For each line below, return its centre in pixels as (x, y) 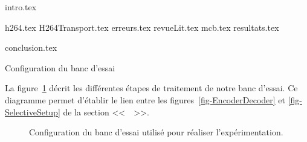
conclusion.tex (31, 47)
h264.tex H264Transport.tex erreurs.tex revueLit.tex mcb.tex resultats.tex (142, 27)
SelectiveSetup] (33, 111)
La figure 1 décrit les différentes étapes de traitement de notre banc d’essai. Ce (151, 88)
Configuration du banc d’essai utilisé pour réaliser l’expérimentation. (156, 132)
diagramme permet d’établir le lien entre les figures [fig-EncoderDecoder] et (145, 99)
